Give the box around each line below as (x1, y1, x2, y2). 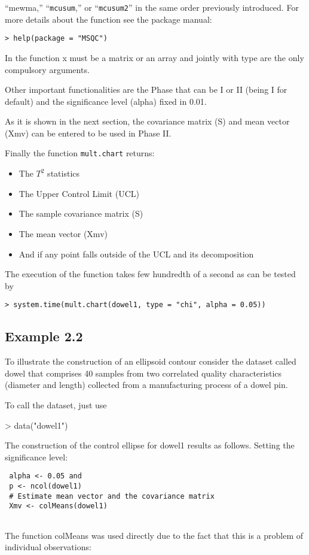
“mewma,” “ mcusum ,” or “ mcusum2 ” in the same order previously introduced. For (5, 1, 299, 13)
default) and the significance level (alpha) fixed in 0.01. (5, 95, 207, 107)
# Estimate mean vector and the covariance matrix (9, 492, 215, 501)
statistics (47, 167, 80, 180)
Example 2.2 (5, 327, 83, 345)
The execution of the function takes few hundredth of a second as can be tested (5, 268, 296, 280)
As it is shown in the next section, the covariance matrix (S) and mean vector (5, 115, 290, 128)
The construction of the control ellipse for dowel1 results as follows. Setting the (5, 439, 295, 451)
